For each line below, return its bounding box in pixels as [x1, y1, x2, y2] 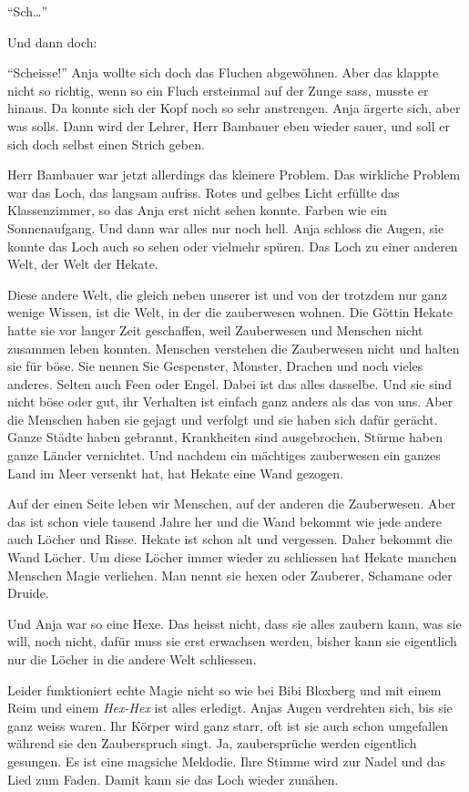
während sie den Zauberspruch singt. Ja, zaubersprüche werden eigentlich [7, 734, 417, 753]
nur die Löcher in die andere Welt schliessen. [7, 650, 257, 668]
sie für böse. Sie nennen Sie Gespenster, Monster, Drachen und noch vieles [7, 356, 423, 375]
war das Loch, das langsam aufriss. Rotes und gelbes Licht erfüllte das [7, 182, 400, 201]
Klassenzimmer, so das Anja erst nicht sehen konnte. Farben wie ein [7, 201, 387, 220]
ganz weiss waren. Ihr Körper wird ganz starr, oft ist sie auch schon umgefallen [7, 715, 449, 735]
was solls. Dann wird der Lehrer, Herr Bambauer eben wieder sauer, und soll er [7, 116, 450, 135]
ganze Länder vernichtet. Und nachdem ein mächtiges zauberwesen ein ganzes [7, 446, 441, 465]
